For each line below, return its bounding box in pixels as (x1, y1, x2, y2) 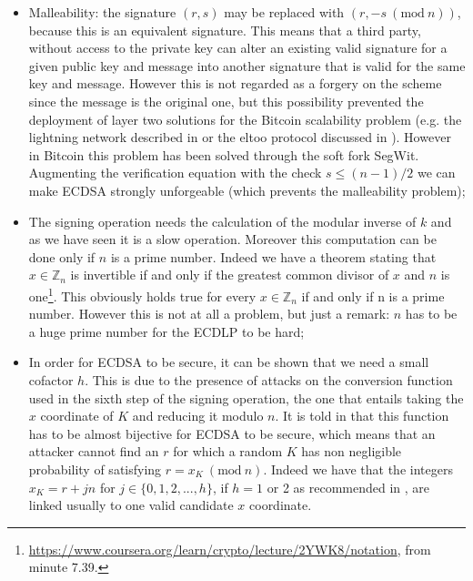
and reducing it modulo (132, 406, 264, 425)
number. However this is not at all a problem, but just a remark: (28, 304, 390, 323)
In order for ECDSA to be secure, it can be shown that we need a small (28, 352, 429, 372)
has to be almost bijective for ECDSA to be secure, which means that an (28, 423, 436, 443)
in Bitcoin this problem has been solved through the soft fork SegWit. (28, 145, 419, 164)
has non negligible (301, 442, 402, 461)
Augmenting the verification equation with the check (28, 163, 322, 182)
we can (418, 163, 456, 182)
